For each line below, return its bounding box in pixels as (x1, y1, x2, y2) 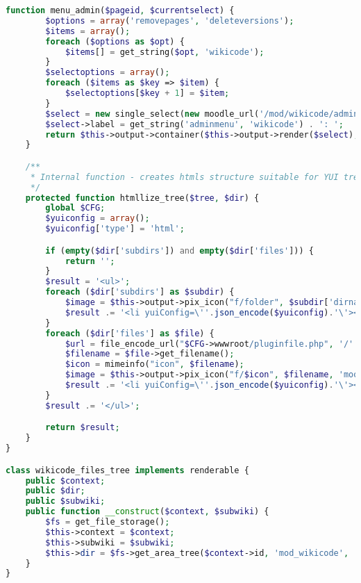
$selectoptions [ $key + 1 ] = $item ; (65, 88, 230, 98)
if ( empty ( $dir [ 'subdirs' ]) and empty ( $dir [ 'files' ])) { (45, 245, 314, 256)
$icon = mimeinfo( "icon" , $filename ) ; (65, 359, 244, 370)
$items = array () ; (45, 26, 131, 36)
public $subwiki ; (25, 496, 106, 507)
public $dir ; (25, 486, 85, 496)
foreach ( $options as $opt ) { (45, 36, 185, 47)
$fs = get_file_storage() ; (45, 517, 170, 527)
